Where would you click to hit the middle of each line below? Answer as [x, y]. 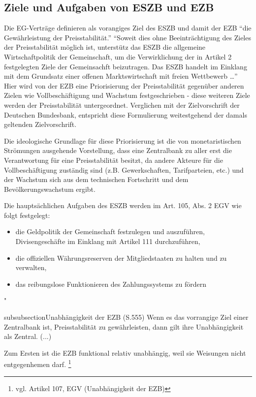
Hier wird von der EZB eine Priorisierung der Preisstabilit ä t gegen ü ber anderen [124, 85]
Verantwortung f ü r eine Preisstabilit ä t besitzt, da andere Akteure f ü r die [113, 160]
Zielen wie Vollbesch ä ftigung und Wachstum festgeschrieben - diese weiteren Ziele [127, 95]
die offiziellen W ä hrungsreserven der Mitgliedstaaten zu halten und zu [121, 258]
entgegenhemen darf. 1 [38, 364]
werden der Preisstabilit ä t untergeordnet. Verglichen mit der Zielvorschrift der [122, 105]
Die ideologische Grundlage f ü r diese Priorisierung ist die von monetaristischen [123, 140]
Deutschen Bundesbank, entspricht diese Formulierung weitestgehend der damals [126, 114]
